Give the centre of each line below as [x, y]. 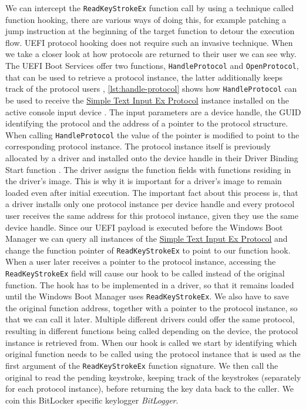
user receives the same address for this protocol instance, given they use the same [152, 215]
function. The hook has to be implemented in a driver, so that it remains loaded [150, 284]
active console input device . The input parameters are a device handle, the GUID [153, 111]
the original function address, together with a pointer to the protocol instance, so [152, 307]
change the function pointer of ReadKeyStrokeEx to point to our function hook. [148, 250]
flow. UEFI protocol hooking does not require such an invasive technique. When [149, 42]
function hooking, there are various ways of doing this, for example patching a [146, 19]
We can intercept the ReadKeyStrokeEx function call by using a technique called [149, 8]
